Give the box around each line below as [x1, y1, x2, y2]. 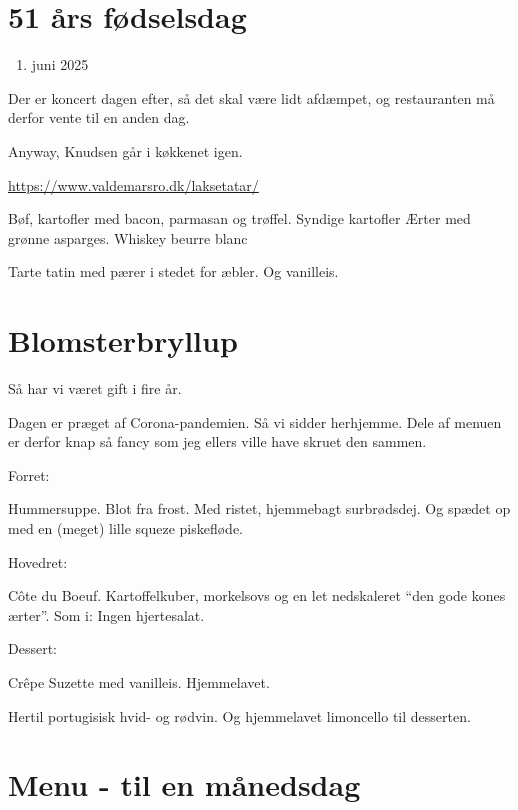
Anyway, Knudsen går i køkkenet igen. [8, 140, 243, 161]
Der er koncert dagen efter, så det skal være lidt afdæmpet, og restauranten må [8, 87, 495, 108]
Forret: [8, 464, 50, 485]
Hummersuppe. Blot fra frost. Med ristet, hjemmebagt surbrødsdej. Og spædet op [8, 498, 511, 519]
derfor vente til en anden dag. [8, 107, 190, 128]
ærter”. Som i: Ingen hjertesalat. [8, 604, 205, 625]
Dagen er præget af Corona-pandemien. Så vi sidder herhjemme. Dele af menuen [8, 411, 502, 432]
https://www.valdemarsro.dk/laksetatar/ [8, 174, 259, 195]
